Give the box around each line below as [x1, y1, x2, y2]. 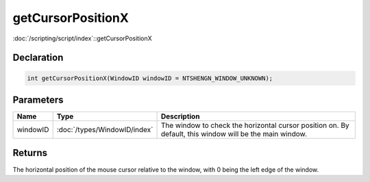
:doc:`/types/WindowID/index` [56, 125, 153, 135]
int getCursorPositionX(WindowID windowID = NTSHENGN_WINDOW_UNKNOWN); [27, 74, 273, 82]
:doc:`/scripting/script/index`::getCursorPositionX [12, 34, 152, 42]
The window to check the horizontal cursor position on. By [160, 120, 349, 130]
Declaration [12, 52, 64, 64]
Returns [12, 147, 48, 159]
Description [160, 112, 200, 121]
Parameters [12, 94, 64, 105]
